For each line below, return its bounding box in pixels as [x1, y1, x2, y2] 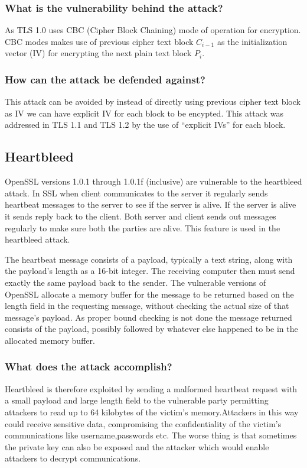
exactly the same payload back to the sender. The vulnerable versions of [5, 276, 266, 288]
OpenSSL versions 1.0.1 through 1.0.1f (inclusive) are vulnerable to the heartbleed [5, 175, 302, 188]
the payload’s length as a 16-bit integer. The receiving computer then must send [5, 264, 295, 277]
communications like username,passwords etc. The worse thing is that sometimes [5, 429, 297, 441]
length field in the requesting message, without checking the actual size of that [5, 299, 289, 312]
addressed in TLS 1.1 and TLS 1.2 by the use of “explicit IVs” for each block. [5, 118, 286, 131]
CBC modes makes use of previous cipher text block [5, 35, 194, 47]
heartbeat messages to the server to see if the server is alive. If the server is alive [5, 198, 296, 211]
